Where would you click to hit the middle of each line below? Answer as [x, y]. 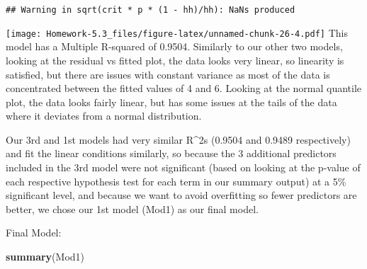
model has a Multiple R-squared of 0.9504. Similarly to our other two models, [174, 46]
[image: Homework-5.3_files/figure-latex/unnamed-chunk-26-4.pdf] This [177, 32]
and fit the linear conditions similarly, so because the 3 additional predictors [171, 153]
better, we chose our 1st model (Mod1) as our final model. [132, 208]
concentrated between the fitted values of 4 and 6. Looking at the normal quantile [184, 88]
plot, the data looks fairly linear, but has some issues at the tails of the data [171, 102]
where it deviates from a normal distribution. [104, 116]
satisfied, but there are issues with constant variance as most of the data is [168, 74]
